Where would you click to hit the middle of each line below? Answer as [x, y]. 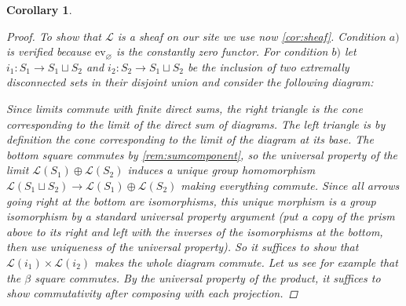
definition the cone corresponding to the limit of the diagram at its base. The [190, 139]
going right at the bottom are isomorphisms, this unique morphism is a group [191, 200]
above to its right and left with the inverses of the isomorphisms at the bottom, [195, 231]
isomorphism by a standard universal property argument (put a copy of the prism [201, 216]
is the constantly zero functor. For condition [222, 51]
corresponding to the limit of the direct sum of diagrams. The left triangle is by [196, 124]
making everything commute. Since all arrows [290, 185]
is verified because [49, 51]
